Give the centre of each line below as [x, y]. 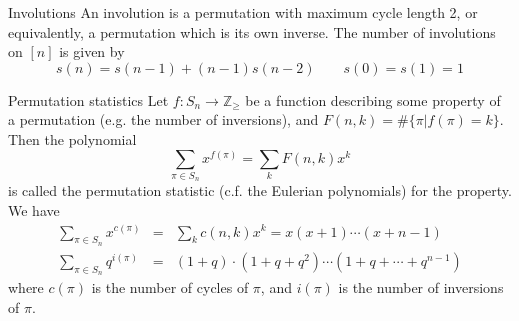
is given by [92, 51]
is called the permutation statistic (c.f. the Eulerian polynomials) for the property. [260, 190]
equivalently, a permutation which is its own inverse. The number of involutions [252, 31]
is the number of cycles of [170, 286]
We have [34, 209]
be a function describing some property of [373, 99]
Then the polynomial [72, 138]
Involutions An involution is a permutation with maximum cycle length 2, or [243, 12]
